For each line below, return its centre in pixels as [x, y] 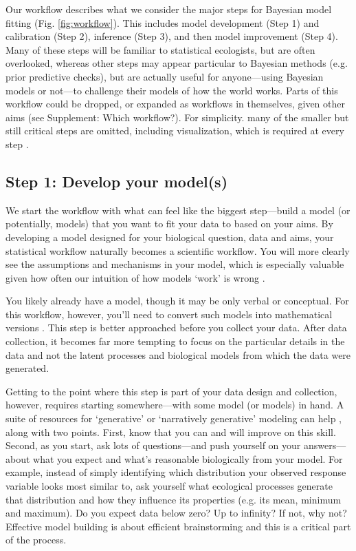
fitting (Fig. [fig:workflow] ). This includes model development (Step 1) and [163, 22]
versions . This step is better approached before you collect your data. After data [176, 328]
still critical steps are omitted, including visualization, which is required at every [175, 131]
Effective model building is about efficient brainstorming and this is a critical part [178, 526]
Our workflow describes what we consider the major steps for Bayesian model [169, 9]
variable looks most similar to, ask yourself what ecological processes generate [169, 486]
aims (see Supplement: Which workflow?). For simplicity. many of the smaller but [177, 117]
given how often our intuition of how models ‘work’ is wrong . [135, 277]
